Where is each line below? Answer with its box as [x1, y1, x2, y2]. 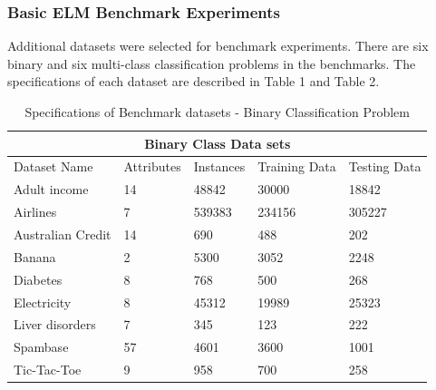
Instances [193, 157, 246, 176]
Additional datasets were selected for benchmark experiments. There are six [7, 36, 429, 55]
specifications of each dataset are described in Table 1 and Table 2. [7, 72, 380, 91]
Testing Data [348, 157, 421, 176]
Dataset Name [14, 157, 93, 176]
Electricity [14, 292, 72, 311]
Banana [14, 247, 56, 266]
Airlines [14, 202, 57, 221]
